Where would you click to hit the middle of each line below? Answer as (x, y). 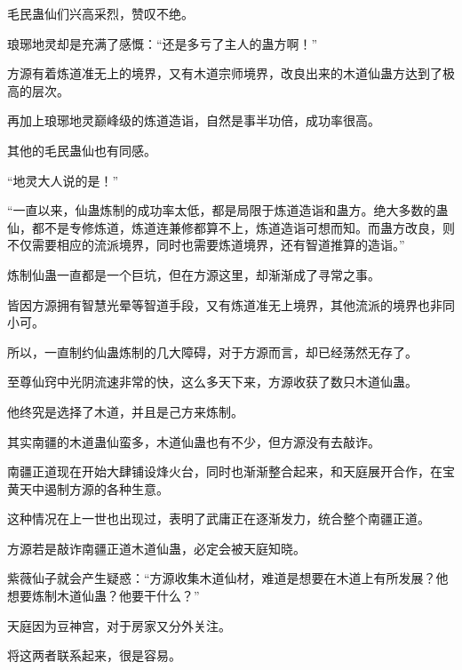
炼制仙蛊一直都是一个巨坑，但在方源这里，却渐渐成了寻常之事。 (194, 274)
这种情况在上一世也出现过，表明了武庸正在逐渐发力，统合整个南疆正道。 (219, 518)
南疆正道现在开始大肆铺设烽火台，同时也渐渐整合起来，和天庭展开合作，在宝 (231, 471)
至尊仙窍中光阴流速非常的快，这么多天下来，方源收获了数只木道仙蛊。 (212, 382)
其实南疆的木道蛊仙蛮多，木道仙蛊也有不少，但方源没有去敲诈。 (194, 441)
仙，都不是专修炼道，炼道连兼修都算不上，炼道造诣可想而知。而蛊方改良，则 (231, 227)
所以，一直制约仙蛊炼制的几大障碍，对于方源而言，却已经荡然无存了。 (212, 351)
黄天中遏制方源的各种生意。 (88, 488)
